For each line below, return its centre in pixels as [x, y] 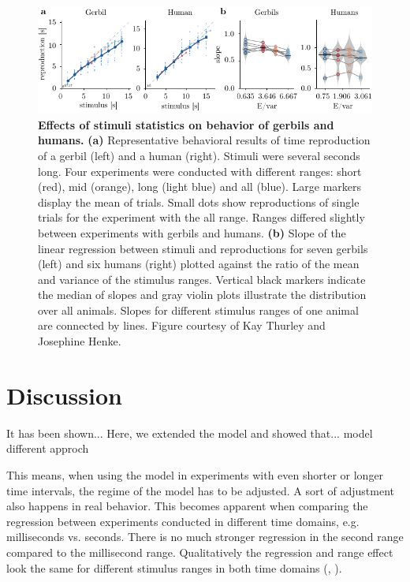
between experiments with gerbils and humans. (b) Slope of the [192, 232]
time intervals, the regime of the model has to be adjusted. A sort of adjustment [201, 490]
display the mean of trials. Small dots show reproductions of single [199, 201]
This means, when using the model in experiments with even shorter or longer [195, 474]
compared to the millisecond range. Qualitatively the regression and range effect [200, 552]
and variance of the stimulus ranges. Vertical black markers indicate [202, 279]
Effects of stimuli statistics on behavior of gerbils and [186, 124]
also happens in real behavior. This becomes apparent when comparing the [187, 506]
